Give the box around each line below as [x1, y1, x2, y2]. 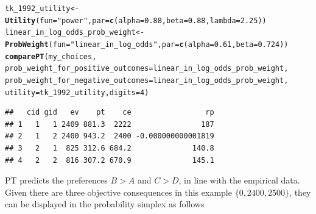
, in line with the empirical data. [178, 174, 300, 187]
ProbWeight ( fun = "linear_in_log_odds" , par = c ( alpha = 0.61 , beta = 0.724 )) [5, 40, 289, 49]
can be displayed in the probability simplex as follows [5, 198, 205, 210]
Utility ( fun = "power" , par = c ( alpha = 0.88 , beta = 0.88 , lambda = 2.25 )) [5, 16, 267, 25]
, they [289, 185, 311, 198]
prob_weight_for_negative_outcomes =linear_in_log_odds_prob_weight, [5, 76, 289, 85]
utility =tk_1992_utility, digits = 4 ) [5, 88, 149, 97]
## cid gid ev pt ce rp [5, 108, 214, 117]
